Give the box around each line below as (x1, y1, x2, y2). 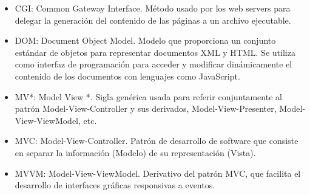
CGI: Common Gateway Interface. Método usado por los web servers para (15, 2, 291, 14)
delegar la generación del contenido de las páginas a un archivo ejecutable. (15, 13, 291, 26)
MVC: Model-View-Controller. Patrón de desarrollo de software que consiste (15, 134, 298, 147)
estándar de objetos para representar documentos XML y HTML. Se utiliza (15, 46, 295, 58)
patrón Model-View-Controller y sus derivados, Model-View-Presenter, (15, 102, 277, 115)
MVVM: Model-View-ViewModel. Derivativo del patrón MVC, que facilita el (15, 166, 301, 179)
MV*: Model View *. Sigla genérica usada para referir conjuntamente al (15, 90, 282, 103)
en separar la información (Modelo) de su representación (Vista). (15, 146, 256, 159)
